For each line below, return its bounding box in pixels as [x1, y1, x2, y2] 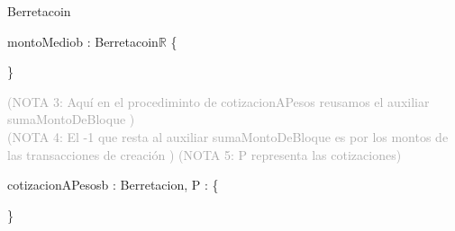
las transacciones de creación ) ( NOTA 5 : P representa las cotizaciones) [7, 145, 402, 164]
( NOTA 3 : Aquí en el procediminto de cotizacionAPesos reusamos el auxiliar [7, 92, 430, 111]
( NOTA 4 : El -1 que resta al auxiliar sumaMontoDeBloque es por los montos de [7, 127, 449, 146]
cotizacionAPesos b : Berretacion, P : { [7, 175, 219, 194]
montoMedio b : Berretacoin [7, 31, 159, 50]
